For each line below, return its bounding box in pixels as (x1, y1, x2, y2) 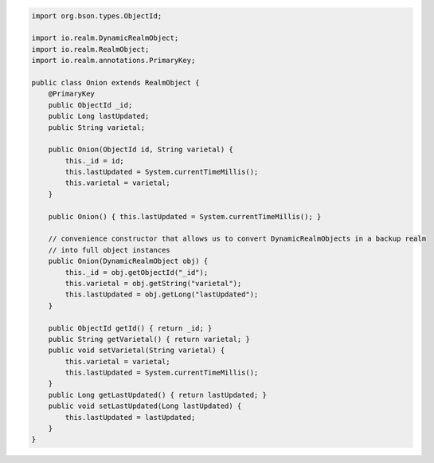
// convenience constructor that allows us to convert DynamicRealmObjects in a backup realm (48, 234, 426, 243)
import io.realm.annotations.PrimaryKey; (31, 56, 196, 65)
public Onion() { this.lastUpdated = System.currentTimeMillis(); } (48, 212, 322, 221)
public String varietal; (48, 123, 146, 131)
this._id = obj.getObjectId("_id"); (65, 268, 209, 277)
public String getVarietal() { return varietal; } (48, 335, 250, 343)
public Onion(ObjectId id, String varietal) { (48, 145, 234, 155)
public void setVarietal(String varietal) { (48, 346, 225, 355)
